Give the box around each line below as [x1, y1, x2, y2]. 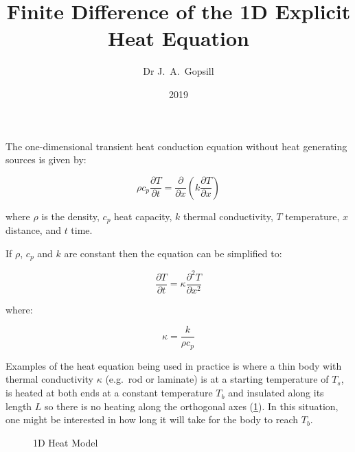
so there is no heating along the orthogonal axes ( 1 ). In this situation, [45, 399, 339, 413]
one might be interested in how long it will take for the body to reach [5, 412, 299, 427]
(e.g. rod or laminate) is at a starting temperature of [105, 372, 329, 386]
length [5, 399, 32, 413]
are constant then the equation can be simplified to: [64, 246, 282, 260]
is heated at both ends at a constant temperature [5, 385, 213, 400]
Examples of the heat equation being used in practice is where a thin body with [5, 358, 342, 372]
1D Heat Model [33, 435, 98, 449]
